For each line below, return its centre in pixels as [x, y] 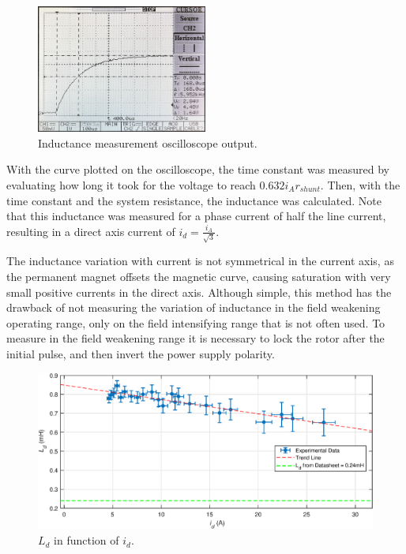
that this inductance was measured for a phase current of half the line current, [196, 216]
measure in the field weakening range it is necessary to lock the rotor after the [195, 338]
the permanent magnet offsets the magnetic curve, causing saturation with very [199, 276]
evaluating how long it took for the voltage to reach [131, 184]
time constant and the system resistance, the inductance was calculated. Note [194, 200]
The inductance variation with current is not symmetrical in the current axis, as [200, 261]
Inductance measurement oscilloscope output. [148, 142]
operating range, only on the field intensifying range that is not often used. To [196, 322]
